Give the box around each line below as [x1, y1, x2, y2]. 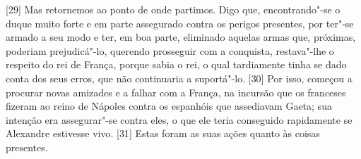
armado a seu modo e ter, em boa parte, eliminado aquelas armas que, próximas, [6, 30, 356, 44]
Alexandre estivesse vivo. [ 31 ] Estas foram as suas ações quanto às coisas [6, 126, 320, 141]
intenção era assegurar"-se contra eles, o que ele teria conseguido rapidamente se [6, 112, 353, 127]
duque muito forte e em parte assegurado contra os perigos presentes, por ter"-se [6, 15, 354, 30]
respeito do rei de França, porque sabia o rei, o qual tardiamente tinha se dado [6, 57, 347, 72]
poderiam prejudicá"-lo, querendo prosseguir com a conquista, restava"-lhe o [6, 43, 334, 58]
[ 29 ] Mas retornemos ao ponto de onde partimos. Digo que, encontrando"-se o [6, 2, 341, 16]
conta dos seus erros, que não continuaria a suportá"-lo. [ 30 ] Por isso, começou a [6, 70, 353, 85]
